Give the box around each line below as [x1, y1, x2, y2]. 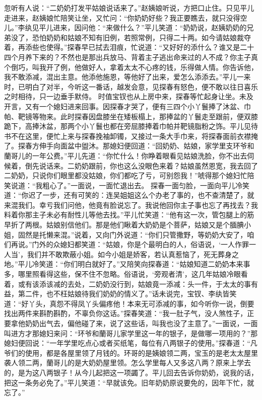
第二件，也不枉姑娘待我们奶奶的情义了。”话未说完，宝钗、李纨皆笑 [18, 288, 237, 299]
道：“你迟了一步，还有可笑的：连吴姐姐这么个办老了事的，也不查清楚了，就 [4, 190, 254, 200]
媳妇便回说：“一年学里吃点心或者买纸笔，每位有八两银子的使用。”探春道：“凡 [4, 338, 257, 348]
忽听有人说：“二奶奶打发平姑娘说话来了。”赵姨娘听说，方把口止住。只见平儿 [4, 3, 254, 13]
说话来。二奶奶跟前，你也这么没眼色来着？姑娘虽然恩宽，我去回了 [39, 160, 258, 171]
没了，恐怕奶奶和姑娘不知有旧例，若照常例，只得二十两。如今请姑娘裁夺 [11, 32, 251, 42]
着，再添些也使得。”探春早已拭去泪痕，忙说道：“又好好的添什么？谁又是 [4, 42, 240, 52]
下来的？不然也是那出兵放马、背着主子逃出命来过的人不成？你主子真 [32, 51, 258, 62]
